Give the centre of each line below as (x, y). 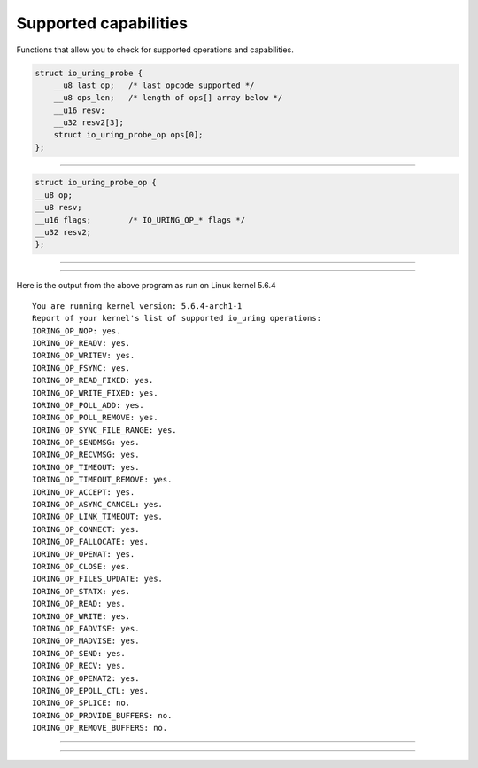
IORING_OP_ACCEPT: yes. (84, 492)
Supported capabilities (102, 23)
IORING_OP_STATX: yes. (81, 591)
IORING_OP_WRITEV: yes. (84, 356)
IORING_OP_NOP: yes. (77, 331)
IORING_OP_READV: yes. (81, 343)
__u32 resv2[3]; (89, 123)
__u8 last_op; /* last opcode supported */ (154, 85)
